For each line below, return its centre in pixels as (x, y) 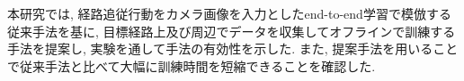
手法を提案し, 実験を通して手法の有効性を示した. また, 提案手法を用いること (233, 49)
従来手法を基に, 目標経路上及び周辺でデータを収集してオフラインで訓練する (232, 31)
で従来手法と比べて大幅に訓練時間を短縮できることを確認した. (192, 65)
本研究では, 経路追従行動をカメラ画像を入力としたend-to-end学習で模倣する (229, 13)
